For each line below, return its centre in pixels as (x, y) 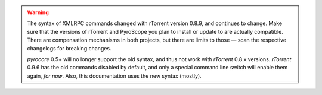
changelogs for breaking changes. (69, 48)
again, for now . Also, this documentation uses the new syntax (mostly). (114, 76)
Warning (38, 12)
